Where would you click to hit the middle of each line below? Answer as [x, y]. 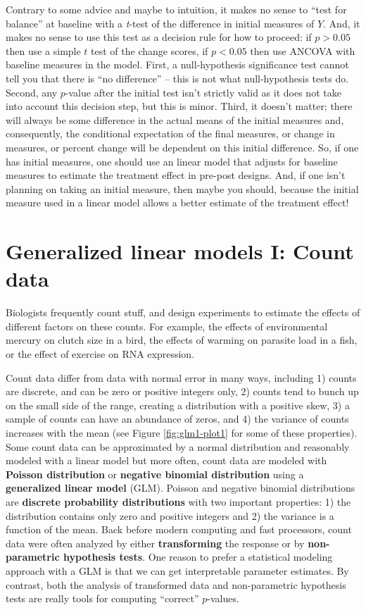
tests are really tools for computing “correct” [102, 598]
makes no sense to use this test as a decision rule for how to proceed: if [159, 37]
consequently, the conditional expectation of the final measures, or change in [170, 133]
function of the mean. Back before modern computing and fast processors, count [179, 529]
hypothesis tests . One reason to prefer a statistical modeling [198, 557]
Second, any [32, 92]
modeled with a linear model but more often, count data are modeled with [166, 460]
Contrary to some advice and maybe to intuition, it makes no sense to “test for [176, 9]
